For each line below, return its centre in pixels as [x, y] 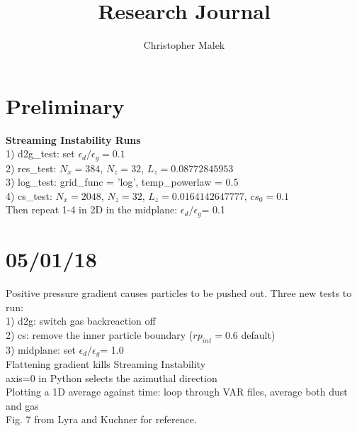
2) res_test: [31, 168]
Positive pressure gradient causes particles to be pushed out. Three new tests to [179, 293]
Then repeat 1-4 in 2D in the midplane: [92, 209]
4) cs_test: [29, 195]
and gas [22, 405]
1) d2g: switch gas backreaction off [81, 321]
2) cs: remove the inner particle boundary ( [100, 334]
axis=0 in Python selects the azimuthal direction [112, 377]
